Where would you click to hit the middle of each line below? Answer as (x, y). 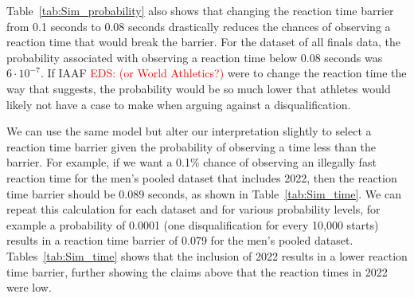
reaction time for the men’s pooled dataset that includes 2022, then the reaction (202, 177)
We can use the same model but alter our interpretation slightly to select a (189, 131)
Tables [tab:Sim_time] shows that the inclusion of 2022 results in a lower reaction (207, 255)
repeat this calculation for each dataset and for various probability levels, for (193, 209)
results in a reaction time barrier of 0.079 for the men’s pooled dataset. (180, 240)
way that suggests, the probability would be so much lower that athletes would (199, 88)
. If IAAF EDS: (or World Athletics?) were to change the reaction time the (223, 73)
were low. (29, 287)
